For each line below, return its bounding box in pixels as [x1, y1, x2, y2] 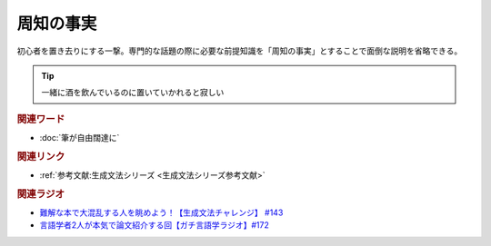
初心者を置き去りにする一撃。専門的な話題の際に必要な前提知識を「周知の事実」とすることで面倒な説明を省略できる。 [16, 45, 463, 56]
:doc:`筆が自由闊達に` [39, 132, 120, 143]
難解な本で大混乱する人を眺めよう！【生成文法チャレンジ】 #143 [39, 207, 284, 218]
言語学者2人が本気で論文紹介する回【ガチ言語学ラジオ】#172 [39, 220, 270, 231]
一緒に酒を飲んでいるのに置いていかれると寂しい [41, 87, 225, 98]
